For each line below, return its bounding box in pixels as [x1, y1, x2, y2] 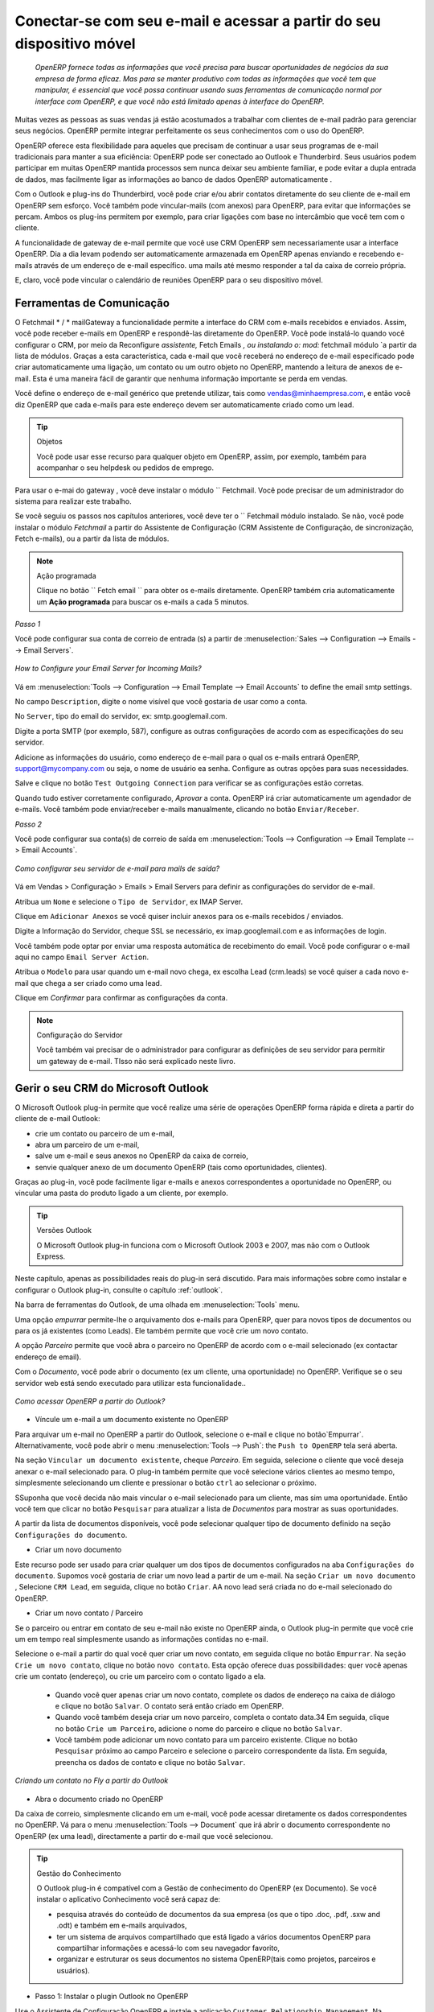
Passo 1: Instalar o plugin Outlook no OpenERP [35, 1992, 189, 2002]
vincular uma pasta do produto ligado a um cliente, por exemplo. [14, 1188, 228, 1198]
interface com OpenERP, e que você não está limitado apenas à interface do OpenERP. [35, 97, 325, 106]
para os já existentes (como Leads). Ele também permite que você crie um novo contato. [14, 1326, 309, 1335]
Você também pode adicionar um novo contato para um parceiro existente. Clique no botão [55, 1735, 358, 1745]
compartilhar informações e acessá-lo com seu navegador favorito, [56, 1943, 280, 1952]
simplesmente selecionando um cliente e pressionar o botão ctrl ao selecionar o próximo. [14, 1478, 317, 1488]
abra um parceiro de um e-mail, [35, 1140, 140, 1149]
